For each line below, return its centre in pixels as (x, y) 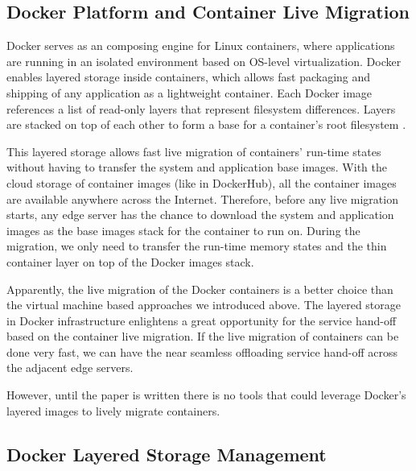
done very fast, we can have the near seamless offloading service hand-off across (202, 351)
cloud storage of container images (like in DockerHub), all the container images (202, 182)
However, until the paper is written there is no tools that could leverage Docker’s (206, 395)
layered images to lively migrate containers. (113, 410)
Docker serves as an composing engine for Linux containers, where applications (201, 45)
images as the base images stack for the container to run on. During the (183, 230)
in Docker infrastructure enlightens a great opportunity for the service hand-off (202, 320)
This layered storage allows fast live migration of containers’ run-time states (194, 151)
